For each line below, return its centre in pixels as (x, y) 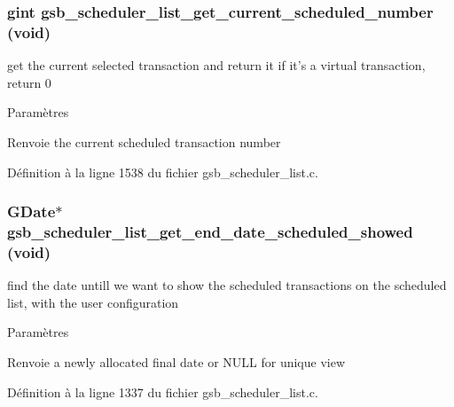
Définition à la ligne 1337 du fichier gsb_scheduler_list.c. (163, 391)
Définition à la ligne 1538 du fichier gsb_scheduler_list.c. (163, 172)
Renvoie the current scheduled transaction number (144, 141)
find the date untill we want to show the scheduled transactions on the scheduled (227, 285)
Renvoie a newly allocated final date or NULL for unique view (176, 361)
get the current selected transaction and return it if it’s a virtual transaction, (216, 65)
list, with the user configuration (93, 302)
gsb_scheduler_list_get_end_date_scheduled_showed (210, 231)
